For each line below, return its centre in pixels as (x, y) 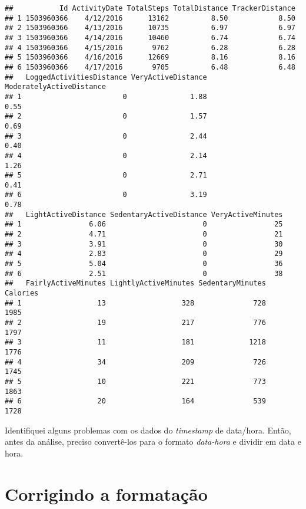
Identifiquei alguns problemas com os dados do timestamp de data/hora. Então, (148, 430)
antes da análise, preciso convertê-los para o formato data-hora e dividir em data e (153, 441)
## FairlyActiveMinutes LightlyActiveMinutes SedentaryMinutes (135, 283)
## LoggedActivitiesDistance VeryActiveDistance (106, 77)
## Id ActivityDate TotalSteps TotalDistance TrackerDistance (150, 8)
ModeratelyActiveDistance (55, 87)
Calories (22, 293)
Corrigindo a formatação (106, 493)
